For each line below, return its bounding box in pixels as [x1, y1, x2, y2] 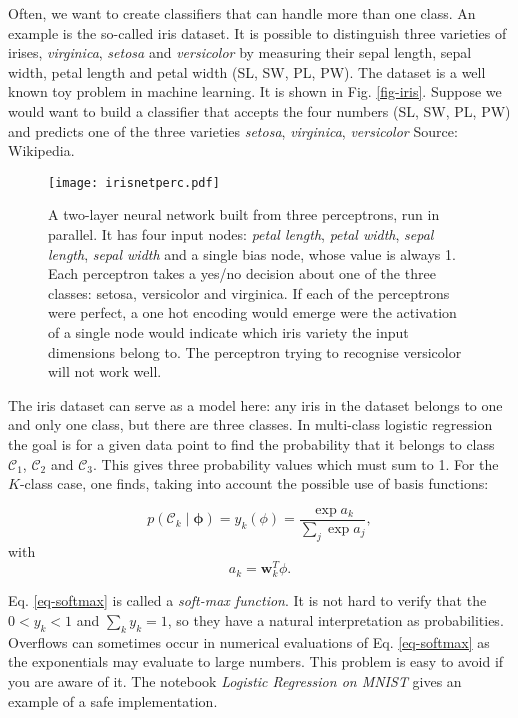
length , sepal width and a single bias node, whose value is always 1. [48, 243, 456, 264]
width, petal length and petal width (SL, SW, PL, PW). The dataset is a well [8, 61, 486, 82]
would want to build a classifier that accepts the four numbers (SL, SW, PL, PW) [8, 100, 511, 121]
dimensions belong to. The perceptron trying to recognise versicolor [48, 341, 462, 362]
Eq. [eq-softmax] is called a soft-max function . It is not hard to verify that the [8, 590, 487, 611]
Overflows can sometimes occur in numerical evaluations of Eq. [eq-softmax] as [8, 631, 490, 652]
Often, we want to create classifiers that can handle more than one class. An [8, 3, 476, 23]
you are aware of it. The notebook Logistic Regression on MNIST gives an [8, 670, 462, 691]
